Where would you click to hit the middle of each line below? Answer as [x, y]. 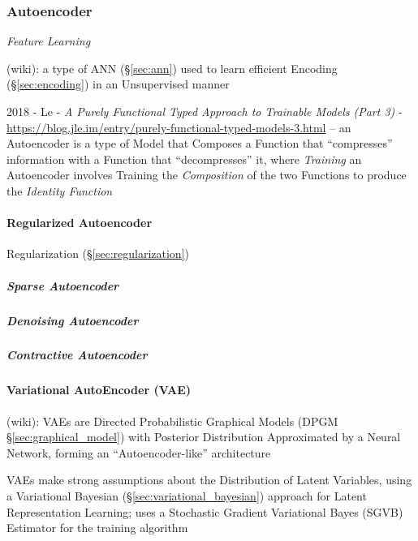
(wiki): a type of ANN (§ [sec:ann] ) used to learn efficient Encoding [172, 68]
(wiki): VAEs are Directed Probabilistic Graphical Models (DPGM [172, 421]
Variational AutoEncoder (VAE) [99, 390]
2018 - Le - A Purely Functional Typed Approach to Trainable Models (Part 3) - [205, 111]
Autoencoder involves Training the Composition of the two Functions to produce [207, 175]
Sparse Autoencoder [63, 285]
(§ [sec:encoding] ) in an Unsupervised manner [118, 84]
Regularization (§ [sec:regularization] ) [98, 253]
